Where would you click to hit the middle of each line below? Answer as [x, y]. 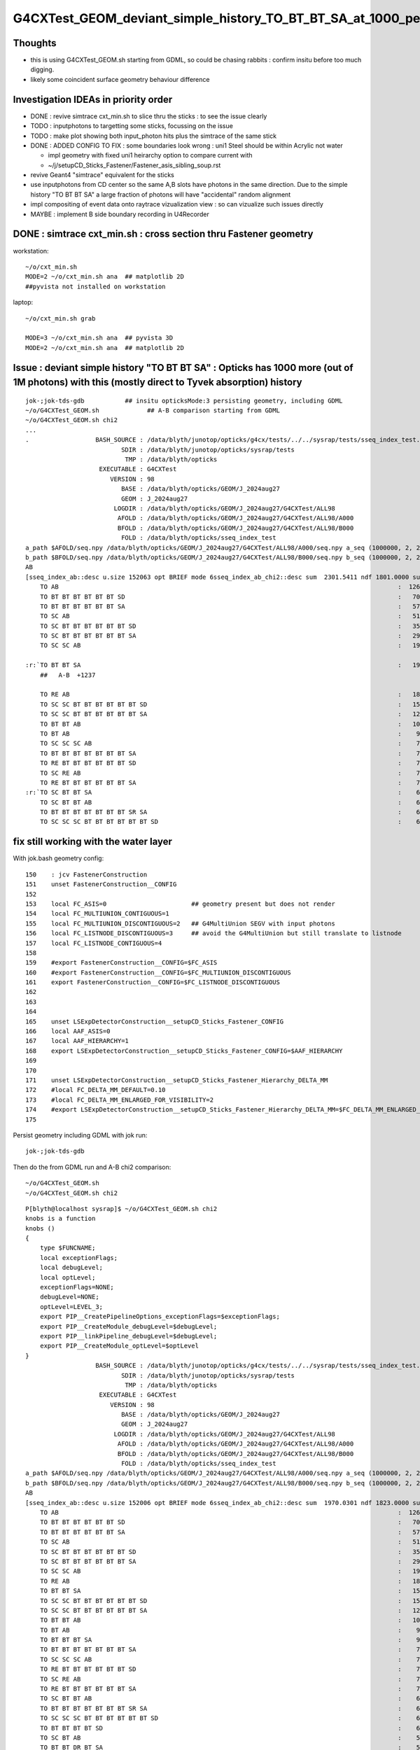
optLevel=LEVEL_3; [71, 1307]
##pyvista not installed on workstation [96, 286]
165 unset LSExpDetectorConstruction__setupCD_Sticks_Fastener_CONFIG [155, 1021]
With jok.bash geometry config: [58, 858]
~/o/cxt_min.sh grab [61, 318]
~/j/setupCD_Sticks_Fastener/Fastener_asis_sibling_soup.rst [134, 165]
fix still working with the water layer [93, 842]
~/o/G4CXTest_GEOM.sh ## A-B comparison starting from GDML [153, 411]
